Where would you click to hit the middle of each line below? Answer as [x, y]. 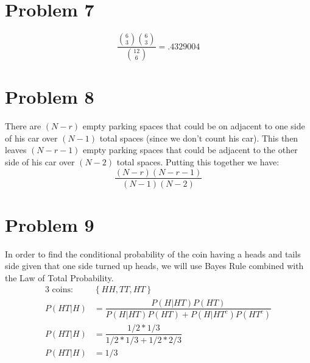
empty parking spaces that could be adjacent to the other [190, 150]
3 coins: [59, 290]
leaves [16, 150]
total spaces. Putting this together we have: [198, 161]
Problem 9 [50, 224]
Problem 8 [50, 97]
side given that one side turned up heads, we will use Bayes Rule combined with [154, 266]
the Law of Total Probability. [59, 277]
